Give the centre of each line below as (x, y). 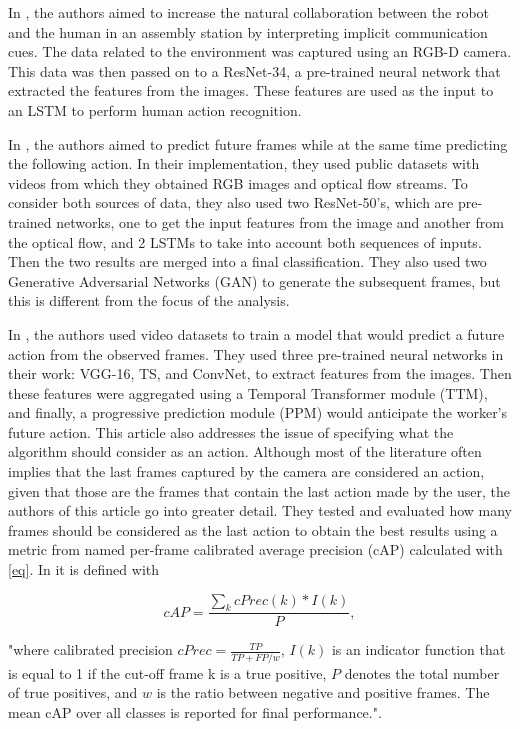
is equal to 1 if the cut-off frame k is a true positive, (167, 672)
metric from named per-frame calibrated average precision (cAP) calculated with (255, 549)
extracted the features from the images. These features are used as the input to (251, 90)
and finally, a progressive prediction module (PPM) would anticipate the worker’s (258, 412)
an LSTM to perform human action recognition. (155, 109)
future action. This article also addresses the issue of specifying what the (231, 431)
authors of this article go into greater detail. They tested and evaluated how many (260, 510)
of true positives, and (73, 692)
